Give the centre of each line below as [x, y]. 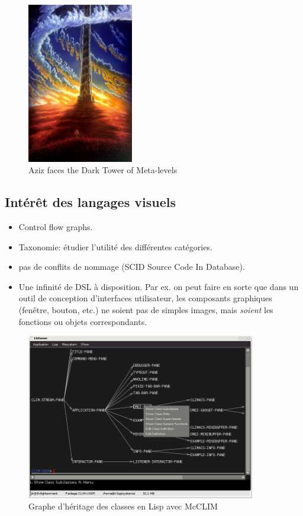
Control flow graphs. [56, 226]
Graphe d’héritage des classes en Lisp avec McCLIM [123, 506]
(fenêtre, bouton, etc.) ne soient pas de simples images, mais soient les [146, 309]
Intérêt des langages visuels [90, 202]
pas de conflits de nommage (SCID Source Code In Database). [132, 267]
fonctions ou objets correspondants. [83, 321]
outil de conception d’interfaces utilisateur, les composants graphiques [145, 298]
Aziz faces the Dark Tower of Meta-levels [103, 170]
